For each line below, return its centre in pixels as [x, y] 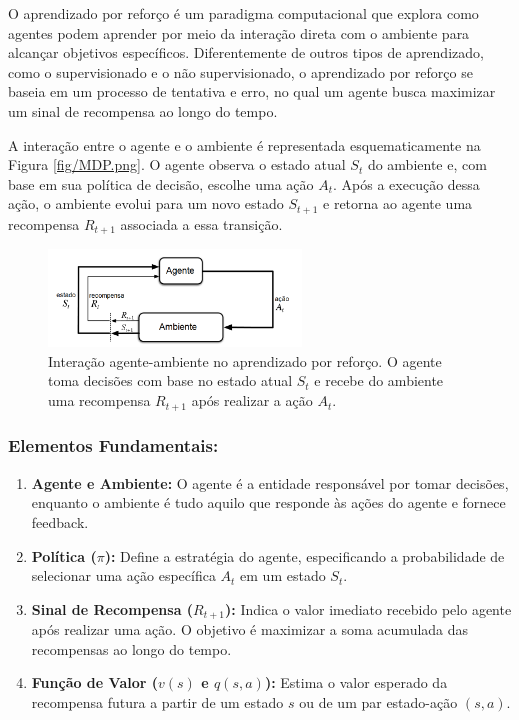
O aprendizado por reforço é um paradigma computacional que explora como [243, 13]
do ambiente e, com [427, 164]
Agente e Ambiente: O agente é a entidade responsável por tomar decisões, [270, 482]
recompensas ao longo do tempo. [131, 648]
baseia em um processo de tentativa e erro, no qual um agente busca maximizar [252, 91]
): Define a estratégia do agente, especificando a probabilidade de [304, 555]
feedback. [60, 521]
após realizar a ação [252, 400]
